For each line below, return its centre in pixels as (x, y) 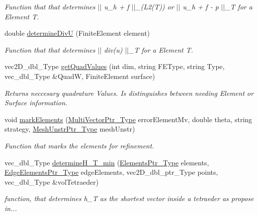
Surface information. (36, 103)
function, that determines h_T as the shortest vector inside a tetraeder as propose (129, 198)
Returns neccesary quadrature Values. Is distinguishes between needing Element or (129, 93)
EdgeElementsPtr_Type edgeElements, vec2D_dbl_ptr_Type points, (111, 172)
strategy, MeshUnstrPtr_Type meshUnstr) (70, 129)
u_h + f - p (201, 6)
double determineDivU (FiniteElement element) (77, 33)
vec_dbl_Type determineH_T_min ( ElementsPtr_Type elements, (107, 162)
